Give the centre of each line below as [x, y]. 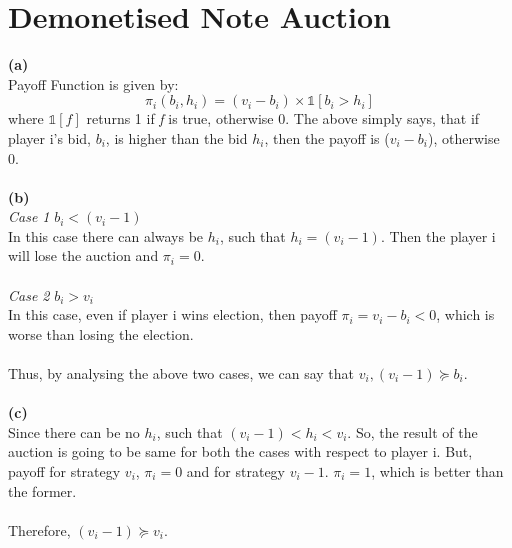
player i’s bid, [49, 137]
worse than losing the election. [101, 333]
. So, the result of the [412, 431]
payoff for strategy [64, 471]
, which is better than [437, 471]
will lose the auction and [83, 255]
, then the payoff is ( [327, 137]
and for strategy [236, 471]
